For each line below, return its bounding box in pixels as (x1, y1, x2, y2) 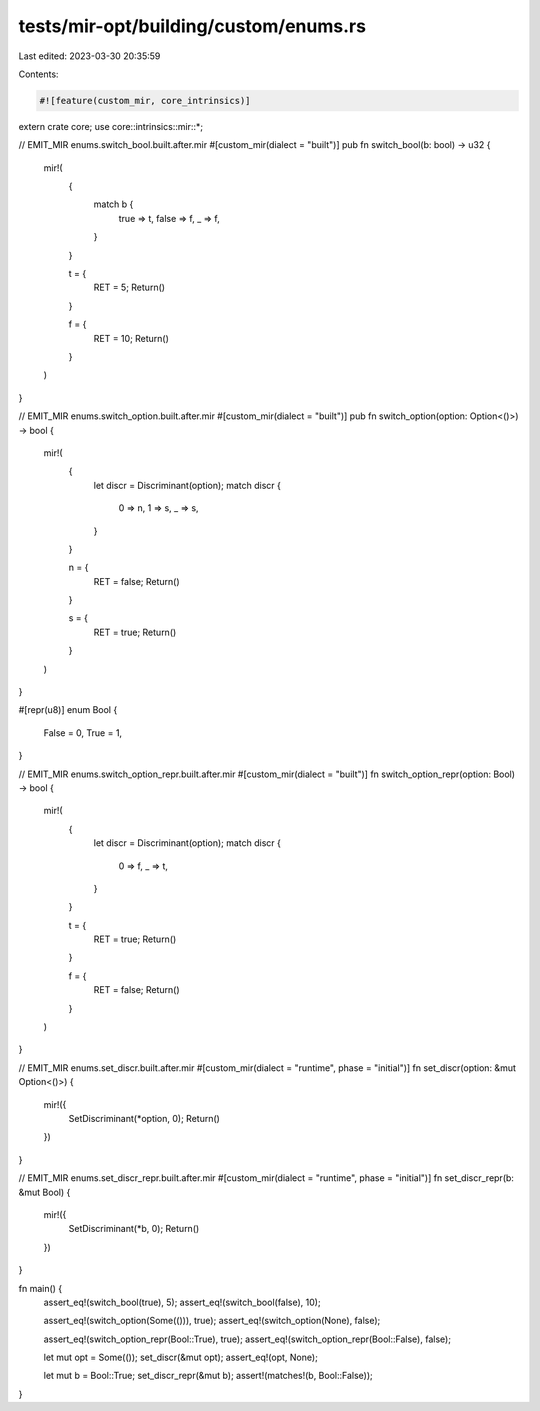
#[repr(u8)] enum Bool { (18, 704, 118, 716)
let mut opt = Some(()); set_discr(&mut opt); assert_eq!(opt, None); (43, 1351, 319, 1364)
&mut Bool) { (18, 1186, 71, 1198)
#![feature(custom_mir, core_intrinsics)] (39, 95, 251, 106)
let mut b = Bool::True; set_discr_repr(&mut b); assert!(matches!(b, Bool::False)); (43, 1370, 374, 1382)
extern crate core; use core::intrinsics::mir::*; (18, 120, 204, 132)
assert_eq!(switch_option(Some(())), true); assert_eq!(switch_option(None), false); (43, 1315, 381, 1327)
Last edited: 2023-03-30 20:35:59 (18, 50, 161, 62)
